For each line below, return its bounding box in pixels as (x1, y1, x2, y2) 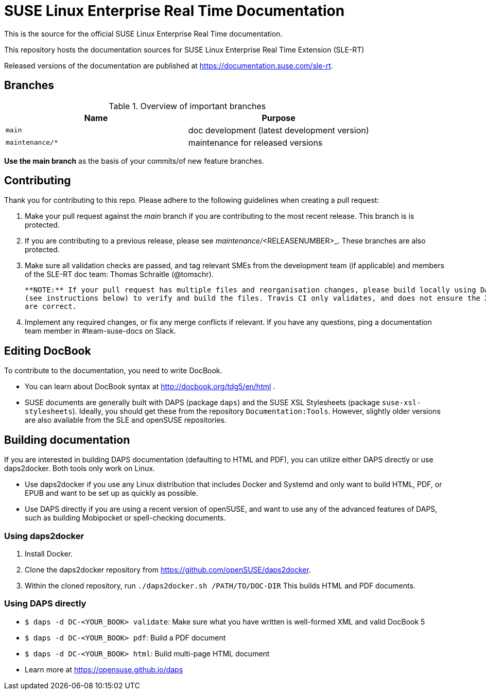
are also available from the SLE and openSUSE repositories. (25, 415, 227, 425)
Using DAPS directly (4, 598, 86, 609)
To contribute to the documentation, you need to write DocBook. (4, 366, 222, 375)
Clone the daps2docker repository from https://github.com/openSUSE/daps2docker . (25, 565, 311, 574)
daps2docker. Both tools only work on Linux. (4, 464, 155, 473)
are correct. (25, 302, 77, 311)
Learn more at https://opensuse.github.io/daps (25, 665, 183, 674)
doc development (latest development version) (188, 125, 369, 135)
